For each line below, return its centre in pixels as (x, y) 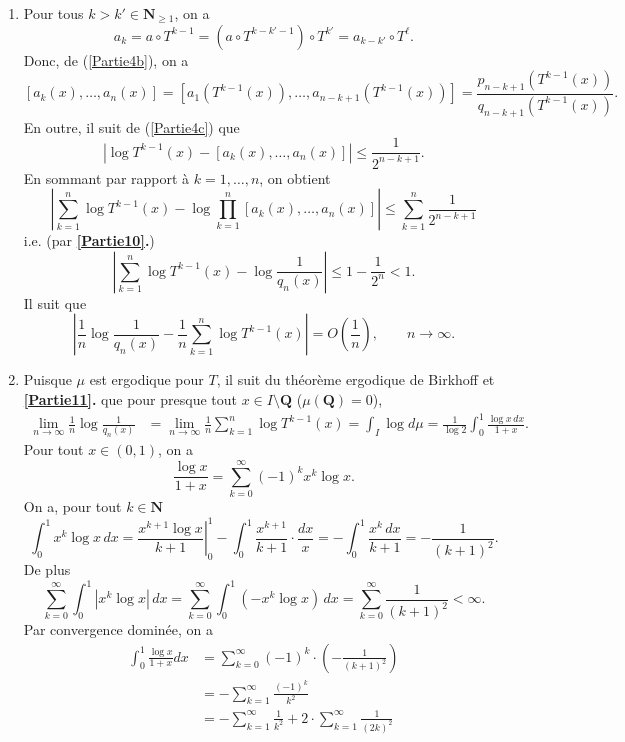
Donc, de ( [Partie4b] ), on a (106, 59)
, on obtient (295, 177)
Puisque (47, 379)
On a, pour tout (72, 506)
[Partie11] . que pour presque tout (130, 399)
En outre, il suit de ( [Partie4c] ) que (131, 126)
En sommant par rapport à (106, 177)
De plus (47, 568)
